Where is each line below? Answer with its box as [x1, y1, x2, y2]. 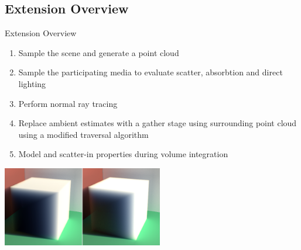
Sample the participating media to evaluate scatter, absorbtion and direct [18, 66, 283, 78]
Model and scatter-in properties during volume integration [18, 148, 228, 160]
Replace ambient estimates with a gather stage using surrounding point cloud [18, 117, 297, 129]
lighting [18, 77, 46, 89]
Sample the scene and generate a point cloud [18, 46, 179, 58]
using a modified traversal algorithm [18, 128, 149, 140]
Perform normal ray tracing [18, 97, 118, 109]
